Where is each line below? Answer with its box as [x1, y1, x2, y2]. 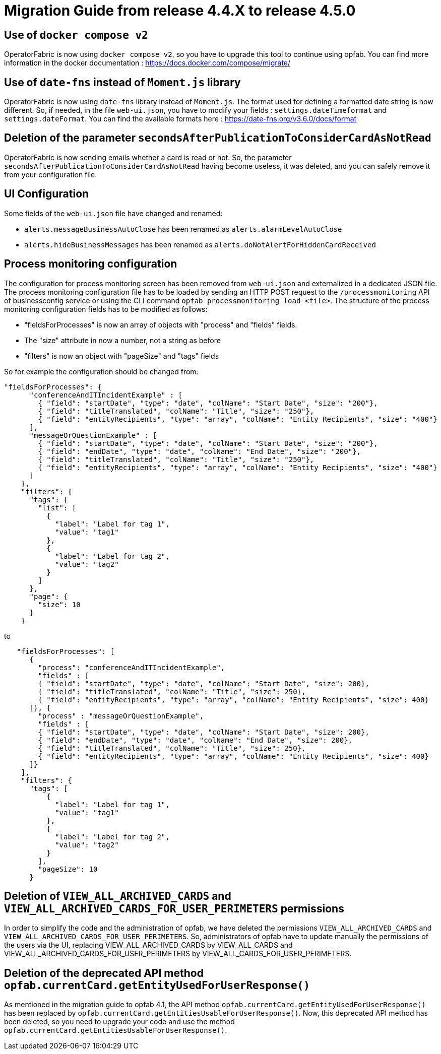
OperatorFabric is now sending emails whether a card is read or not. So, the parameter [4, 153, 292, 162]
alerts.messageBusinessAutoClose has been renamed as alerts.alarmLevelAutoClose [24, 224, 342, 233]
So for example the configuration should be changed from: [4, 367, 199, 376]
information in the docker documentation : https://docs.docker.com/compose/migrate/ [4, 58, 291, 68]
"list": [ [38, 503, 77, 512]
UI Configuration [4, 187, 89, 201]
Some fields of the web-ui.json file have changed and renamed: [4, 209, 223, 218]
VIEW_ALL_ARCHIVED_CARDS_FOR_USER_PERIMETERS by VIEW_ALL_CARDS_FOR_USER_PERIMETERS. [4, 949, 352, 958]
